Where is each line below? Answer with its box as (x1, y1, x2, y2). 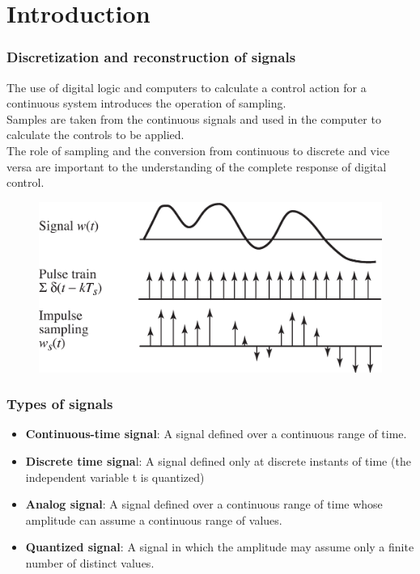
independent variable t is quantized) (25, 468, 205, 485)
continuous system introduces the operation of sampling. (6, 95, 286, 112)
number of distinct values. (25, 554, 155, 571)
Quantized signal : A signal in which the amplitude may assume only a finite (25, 538, 414, 555)
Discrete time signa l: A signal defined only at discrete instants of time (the (25, 452, 411, 469)
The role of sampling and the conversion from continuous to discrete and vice (6, 141, 390, 158)
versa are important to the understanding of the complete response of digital (6, 158, 387, 175)
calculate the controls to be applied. (6, 126, 185, 143)
